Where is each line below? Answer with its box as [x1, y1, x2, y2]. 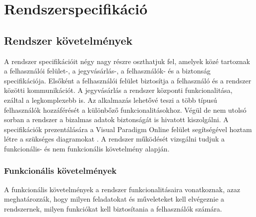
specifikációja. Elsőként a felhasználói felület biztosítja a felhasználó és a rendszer [4, 75, 252, 85]
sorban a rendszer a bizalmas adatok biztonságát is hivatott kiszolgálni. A [4, 114, 229, 125]
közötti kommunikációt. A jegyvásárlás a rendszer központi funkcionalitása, [4, 85, 233, 95]
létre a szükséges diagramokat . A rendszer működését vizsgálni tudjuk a [4, 134, 225, 144]
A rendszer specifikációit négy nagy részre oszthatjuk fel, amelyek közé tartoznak [4, 56, 250, 66]
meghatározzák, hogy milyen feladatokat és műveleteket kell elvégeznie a [4, 194, 224, 204]
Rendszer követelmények [4, 32, 132, 48]
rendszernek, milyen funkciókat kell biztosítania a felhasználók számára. [4, 203, 222, 214]
